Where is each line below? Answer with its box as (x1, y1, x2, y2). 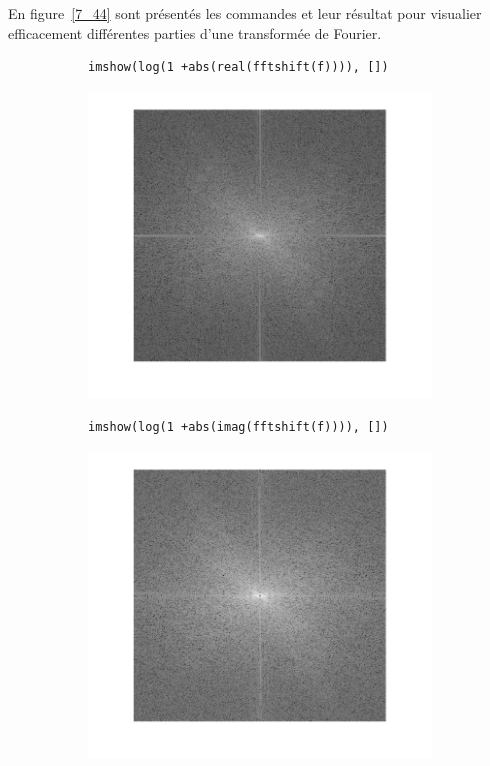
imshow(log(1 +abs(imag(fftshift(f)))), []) (88, 419, 389, 434)
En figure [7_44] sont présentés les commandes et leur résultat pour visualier (8, 3, 482, 23)
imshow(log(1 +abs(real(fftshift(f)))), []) (88, 60, 389, 75)
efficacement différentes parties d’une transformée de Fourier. (8, 22, 382, 43)
